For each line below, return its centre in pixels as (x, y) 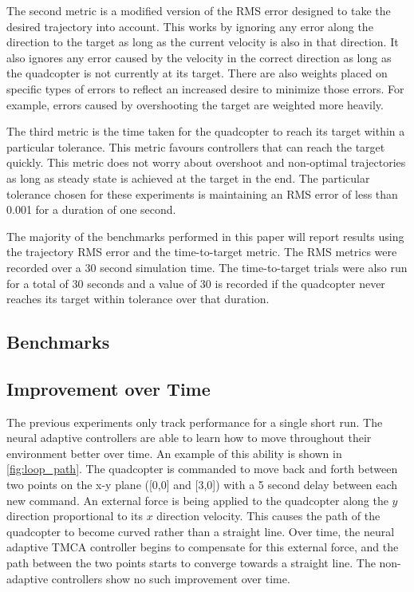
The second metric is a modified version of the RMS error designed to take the (199, 10)
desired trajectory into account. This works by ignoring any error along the (190, 26)
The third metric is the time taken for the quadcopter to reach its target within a (206, 131)
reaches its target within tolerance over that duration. (138, 299)
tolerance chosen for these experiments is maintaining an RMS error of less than (202, 193)
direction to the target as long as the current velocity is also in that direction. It (203, 42)
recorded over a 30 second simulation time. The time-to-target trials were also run (207, 267)
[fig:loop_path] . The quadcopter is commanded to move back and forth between (202, 469)
